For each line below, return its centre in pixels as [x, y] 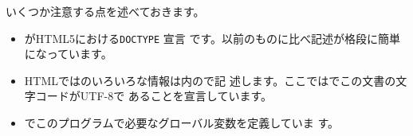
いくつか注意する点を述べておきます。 [105, 11]
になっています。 [68, 54]
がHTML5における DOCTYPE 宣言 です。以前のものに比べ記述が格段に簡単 [212, 38]
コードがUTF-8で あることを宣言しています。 [154, 96]
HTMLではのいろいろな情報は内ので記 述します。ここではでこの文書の [210, 80]
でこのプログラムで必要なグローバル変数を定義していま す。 [182, 123]
